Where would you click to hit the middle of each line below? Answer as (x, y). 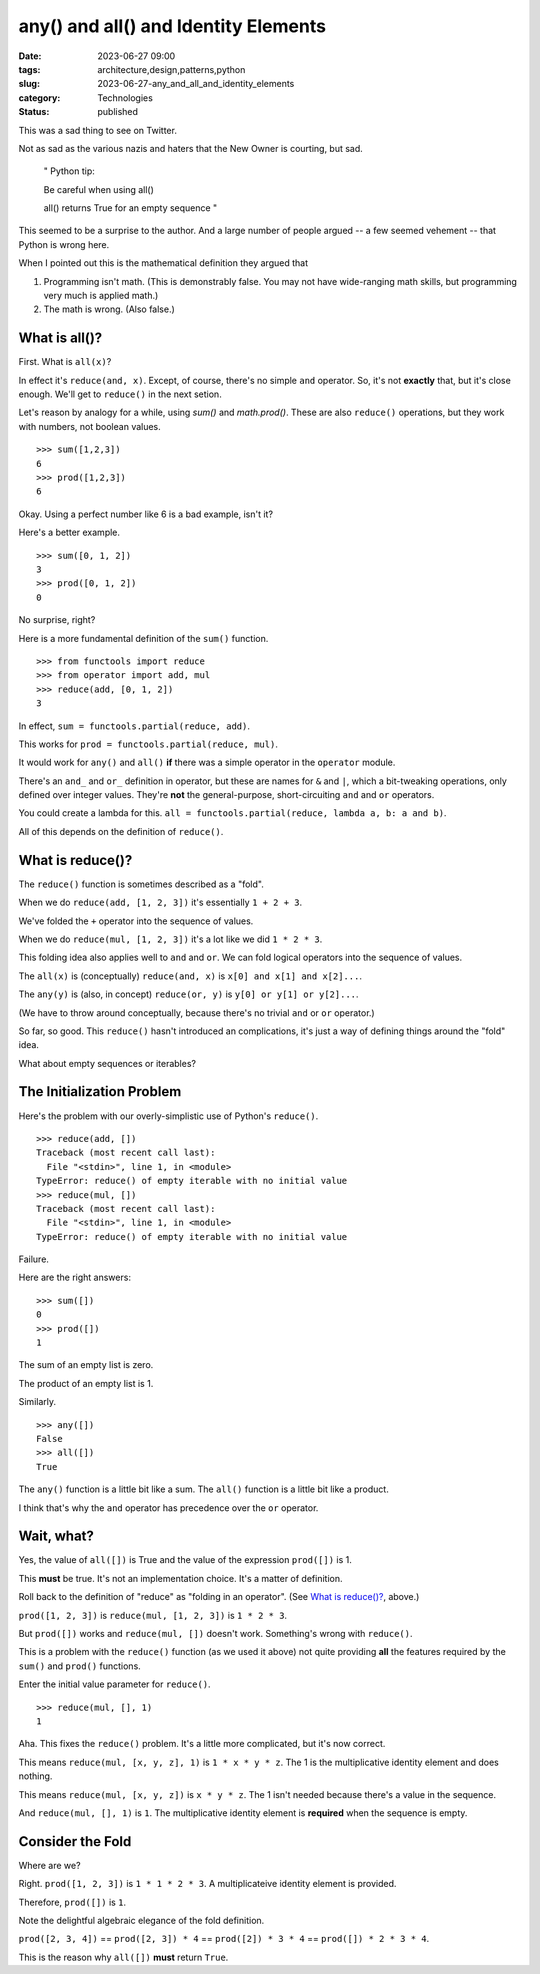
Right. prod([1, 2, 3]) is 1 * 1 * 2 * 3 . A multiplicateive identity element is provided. (207, 1884)
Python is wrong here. (64, 244)
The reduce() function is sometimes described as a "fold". (141, 884)
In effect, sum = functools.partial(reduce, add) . (134, 726)
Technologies (125, 97)
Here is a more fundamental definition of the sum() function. (143, 638)
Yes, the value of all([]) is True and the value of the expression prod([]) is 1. (185, 1560)
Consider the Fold (75, 1841)
